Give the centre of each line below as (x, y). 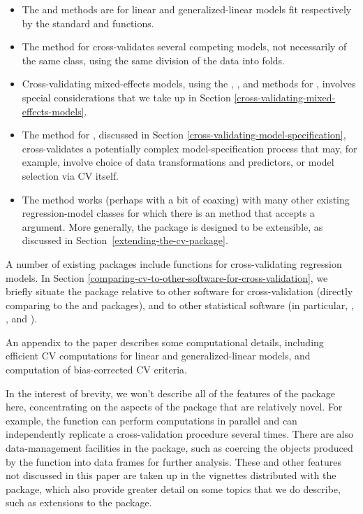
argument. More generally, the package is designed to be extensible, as (172, 226)
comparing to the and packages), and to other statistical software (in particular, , (180, 305)
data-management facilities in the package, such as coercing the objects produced (179, 448)
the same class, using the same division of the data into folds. (153, 60)
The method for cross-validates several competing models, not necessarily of (184, 47)
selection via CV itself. (70, 175)
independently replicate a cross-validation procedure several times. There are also (180, 434)
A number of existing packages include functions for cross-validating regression (174, 263)
